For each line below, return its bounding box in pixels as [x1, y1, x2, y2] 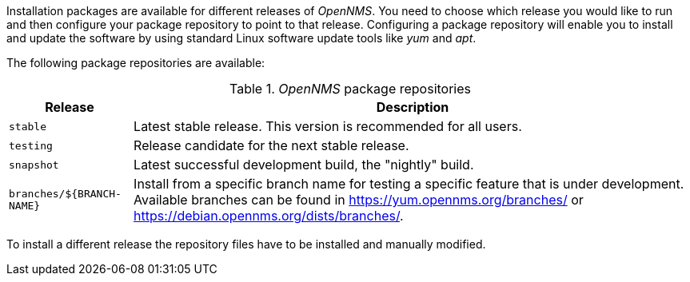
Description [376, 99, 449, 115]
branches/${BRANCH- [9, 188, 122, 200]
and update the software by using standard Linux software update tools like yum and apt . [6, 31, 477, 45]
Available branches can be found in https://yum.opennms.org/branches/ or [134, 192, 584, 208]
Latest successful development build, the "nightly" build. [134, 157, 474, 173]
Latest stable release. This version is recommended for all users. [134, 118, 522, 134]
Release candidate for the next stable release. [134, 137, 409, 153]
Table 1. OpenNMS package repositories [229, 81, 471, 97]
